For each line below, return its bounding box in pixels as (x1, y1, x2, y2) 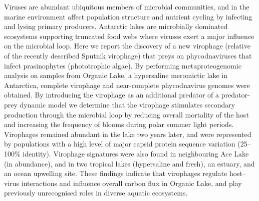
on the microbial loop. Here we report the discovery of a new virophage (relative (4, 40, 250, 51)
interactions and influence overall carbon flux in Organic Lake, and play (21, 177, 242, 188)
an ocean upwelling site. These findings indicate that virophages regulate (4, 168, 227, 178)
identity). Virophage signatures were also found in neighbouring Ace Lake (23, 148, 249, 158)
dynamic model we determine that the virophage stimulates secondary (20, 99, 235, 109)
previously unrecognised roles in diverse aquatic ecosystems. (4, 187, 188, 198)
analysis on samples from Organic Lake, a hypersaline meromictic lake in (4, 70, 227, 80)
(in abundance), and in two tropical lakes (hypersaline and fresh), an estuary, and (4, 158, 255, 168)
